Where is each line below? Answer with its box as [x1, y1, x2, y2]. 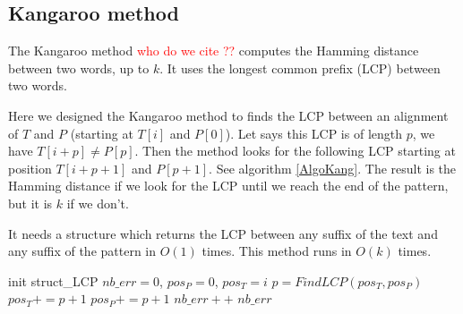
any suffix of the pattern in [8, 242, 157, 260]
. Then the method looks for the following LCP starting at [134, 141, 456, 160]
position [8, 158, 52, 177]
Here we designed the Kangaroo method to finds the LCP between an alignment [8, 106, 449, 124]
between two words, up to [8, 58, 150, 77]
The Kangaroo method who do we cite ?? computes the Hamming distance [8, 41, 419, 60]
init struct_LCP [8, 271, 99, 290]
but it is [8, 193, 53, 212]
